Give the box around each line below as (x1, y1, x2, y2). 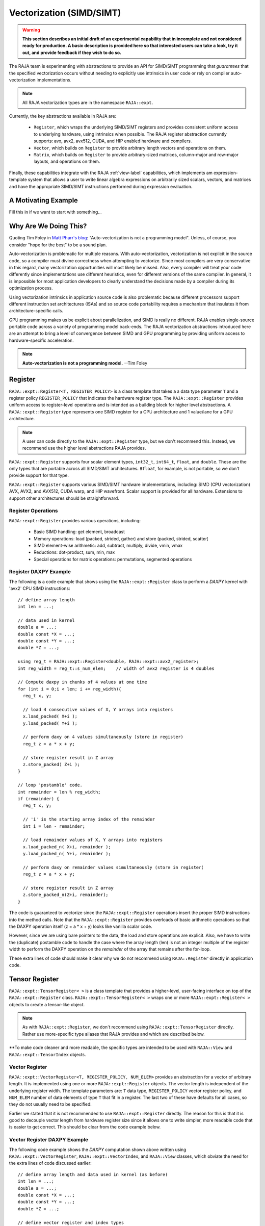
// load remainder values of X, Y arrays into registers (23, 837, 163, 843)
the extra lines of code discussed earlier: (9, 1160, 92, 1166)
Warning (22, 27, 40, 33)
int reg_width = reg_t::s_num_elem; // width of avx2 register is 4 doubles (18, 665, 214, 671)
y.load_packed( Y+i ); (23, 720, 78, 726)
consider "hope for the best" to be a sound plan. (9, 242, 107, 248)
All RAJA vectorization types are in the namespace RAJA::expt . (22, 100, 153, 105)
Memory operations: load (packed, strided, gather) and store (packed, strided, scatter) (33, 536, 209, 541)
